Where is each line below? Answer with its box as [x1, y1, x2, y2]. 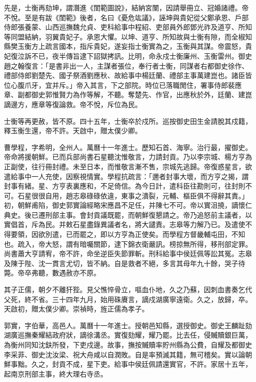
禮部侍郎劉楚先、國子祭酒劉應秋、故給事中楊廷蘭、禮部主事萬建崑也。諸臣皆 [4, 70, 252, 80]
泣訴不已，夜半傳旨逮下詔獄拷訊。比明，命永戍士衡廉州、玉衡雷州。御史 [17, 50, 252, 61]
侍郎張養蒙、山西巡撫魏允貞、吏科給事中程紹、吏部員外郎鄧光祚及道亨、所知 [4, 22, 252, 32]
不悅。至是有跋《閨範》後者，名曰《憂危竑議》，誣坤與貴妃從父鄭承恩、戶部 [4, 12, 249, 22]
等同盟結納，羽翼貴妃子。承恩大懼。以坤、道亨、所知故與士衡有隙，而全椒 [4, 31, 245, 41]
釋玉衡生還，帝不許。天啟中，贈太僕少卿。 [4, 125, 142, 136]
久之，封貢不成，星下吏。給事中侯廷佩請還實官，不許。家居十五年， [31, 359, 252, 369]
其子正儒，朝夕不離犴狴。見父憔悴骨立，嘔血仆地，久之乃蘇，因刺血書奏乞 [4, 284, 245, 295]
